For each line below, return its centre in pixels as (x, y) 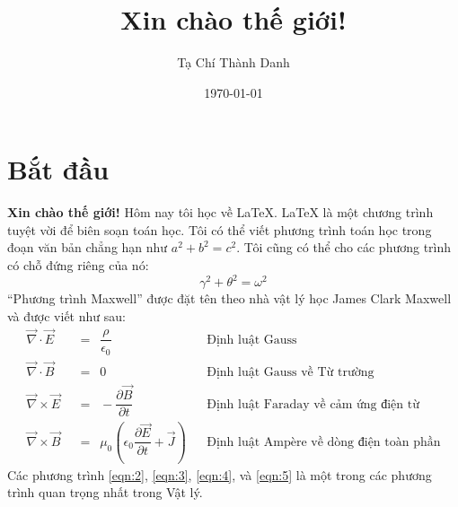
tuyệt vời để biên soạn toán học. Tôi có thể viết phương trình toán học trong (220, 229)
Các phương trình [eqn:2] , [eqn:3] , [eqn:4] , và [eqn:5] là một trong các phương (220, 474)
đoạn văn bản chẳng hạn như (88, 247)
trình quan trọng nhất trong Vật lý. (105, 492)
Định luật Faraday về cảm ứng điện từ (313, 404)
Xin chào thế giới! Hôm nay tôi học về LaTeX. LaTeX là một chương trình (220, 212)
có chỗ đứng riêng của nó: (78, 265)
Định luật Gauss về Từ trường (291, 372)
